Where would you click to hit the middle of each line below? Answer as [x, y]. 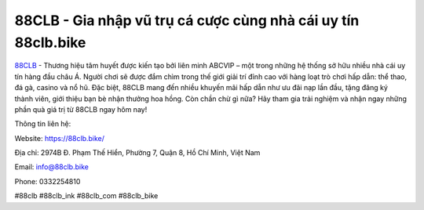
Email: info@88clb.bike [52, 167]
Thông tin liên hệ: [43, 124]
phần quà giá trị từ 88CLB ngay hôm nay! [81, 109]
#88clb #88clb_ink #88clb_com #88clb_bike [86, 196]
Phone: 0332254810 [48, 181]
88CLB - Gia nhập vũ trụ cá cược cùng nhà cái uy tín [187, 20]
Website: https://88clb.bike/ [60, 138]
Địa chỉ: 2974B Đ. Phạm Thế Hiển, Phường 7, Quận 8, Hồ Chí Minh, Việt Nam [137, 153]
